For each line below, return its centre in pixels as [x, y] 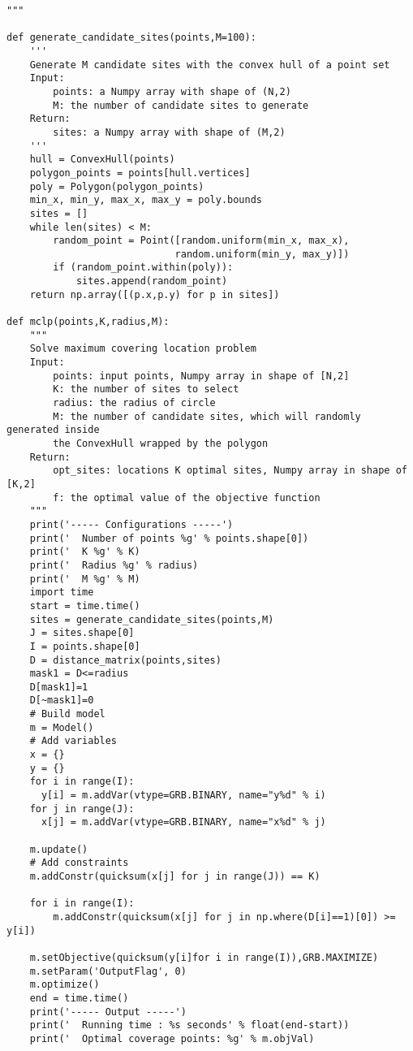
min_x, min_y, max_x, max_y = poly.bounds [146, 200]
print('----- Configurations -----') [131, 524]
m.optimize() [65, 985]
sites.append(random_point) [152, 281]
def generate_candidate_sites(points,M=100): [131, 38]
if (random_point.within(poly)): [143, 268]
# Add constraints [79, 863]
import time [62, 593]
